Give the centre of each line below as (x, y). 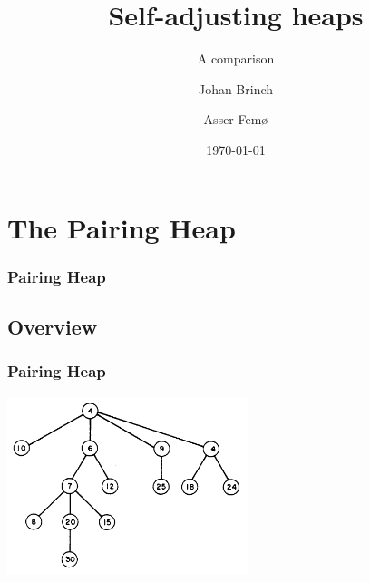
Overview (53, 326)
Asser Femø (236, 119)
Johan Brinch (236, 88)
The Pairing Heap (122, 227)
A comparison (236, 58)
